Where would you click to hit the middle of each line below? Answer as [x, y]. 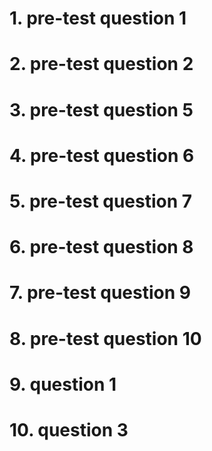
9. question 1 [63, 384]
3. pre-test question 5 [101, 109]
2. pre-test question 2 [101, 64]
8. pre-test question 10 [105, 338]
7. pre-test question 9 [100, 293]
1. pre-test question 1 [98, 18]
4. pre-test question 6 [102, 155]
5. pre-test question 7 [101, 201]
